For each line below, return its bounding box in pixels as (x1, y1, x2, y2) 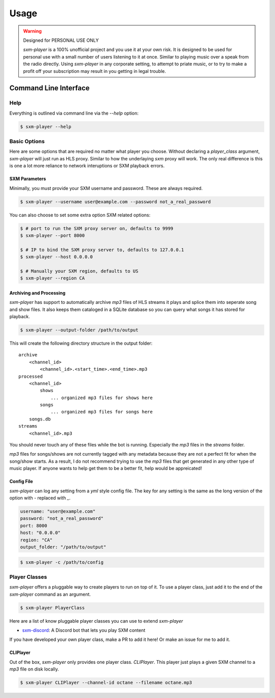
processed (18, 373, 43, 379)
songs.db (29, 416, 51, 422)
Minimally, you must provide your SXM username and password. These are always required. (9, 185, 203, 191)
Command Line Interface (9, 84, 90, 93)
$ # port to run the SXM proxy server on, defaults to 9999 (20, 226, 174, 231)
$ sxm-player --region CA (20, 275, 85, 281)
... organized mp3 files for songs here (50, 409, 153, 415)
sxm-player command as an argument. (9, 591, 91, 597)
